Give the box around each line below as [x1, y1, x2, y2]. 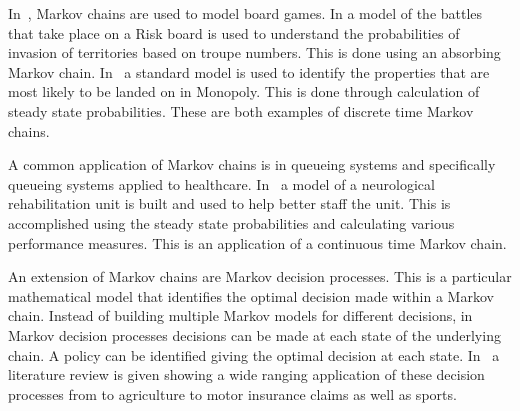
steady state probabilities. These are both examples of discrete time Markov [8, 100, 474, 121]
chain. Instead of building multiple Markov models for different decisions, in [8, 305, 473, 326]
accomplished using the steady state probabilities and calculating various [8, 212, 455, 233]
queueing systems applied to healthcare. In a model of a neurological [8, 173, 435, 194]
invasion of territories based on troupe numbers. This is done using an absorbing [8, 42, 501, 63]
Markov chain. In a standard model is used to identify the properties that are [8, 61, 490, 82]
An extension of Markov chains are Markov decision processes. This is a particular [8, 266, 512, 287]
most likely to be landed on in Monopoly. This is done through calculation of [8, 81, 480, 102]
